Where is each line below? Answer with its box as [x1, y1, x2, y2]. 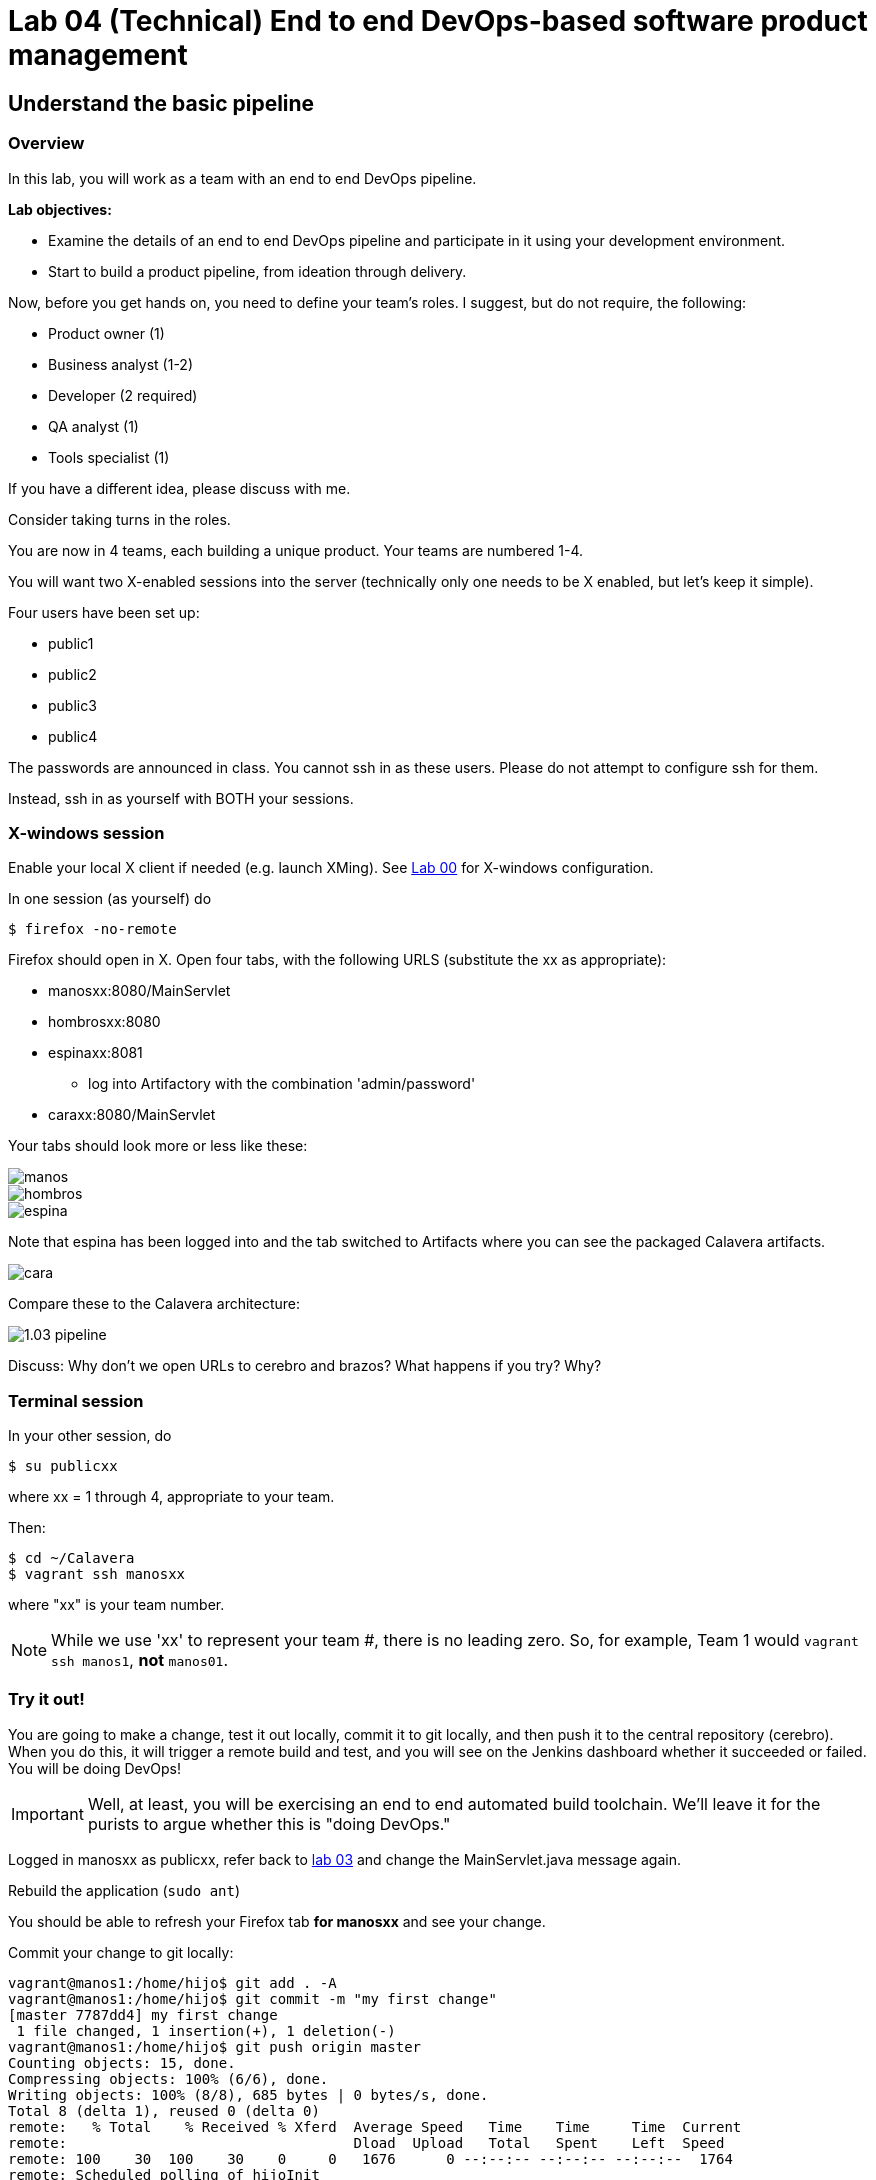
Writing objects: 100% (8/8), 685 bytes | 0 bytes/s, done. [8, 2086, 489, 2103]
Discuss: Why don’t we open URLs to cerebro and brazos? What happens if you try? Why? [8, 1357, 602, 1375]
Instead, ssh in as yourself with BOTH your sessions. [8, 789, 354, 807]
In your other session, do [8, 1427, 172, 1445]
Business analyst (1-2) [48, 355, 194, 373]
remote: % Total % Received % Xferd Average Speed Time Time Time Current [8, 2118, 742, 2135]
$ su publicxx [8, 1458, 118, 1475]
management [8, 38, 188, 72]
